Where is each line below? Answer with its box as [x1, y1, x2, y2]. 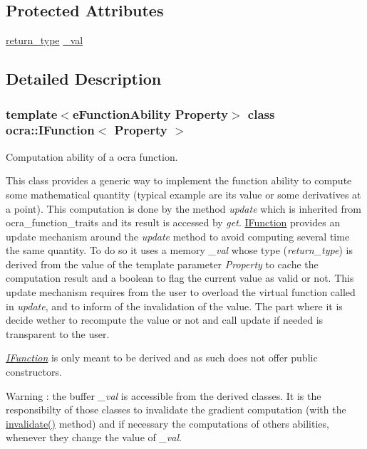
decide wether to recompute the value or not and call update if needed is [6, 312, 324, 327]
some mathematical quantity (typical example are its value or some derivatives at [6, 186, 361, 201]
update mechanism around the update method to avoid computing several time [6, 228, 350, 243]
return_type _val [6, 33, 83, 48]
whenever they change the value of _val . [6, 430, 182, 445]
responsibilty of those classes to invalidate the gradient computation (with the [6, 402, 346, 417]
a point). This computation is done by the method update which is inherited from [6, 201, 361, 216]
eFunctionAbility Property [72, 105, 228, 122]
